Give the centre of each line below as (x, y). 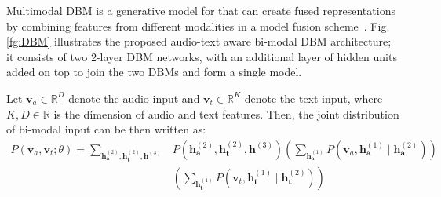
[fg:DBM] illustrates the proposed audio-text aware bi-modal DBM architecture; (199, 41)
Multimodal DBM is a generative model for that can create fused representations (201, 10)
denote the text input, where (313, 98)
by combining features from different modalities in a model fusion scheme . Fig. (198, 26)
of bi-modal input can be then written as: (106, 129)
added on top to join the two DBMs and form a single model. (154, 72)
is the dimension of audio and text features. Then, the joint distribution (226, 113)
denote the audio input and (134, 98)
